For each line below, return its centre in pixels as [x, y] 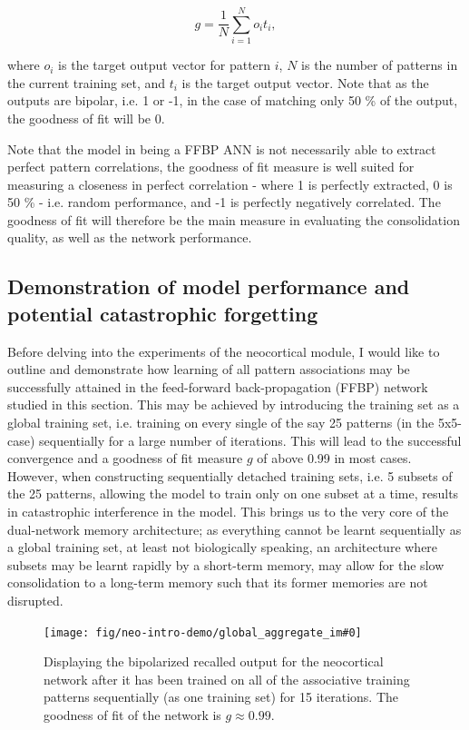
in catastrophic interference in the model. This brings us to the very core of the [228, 511]
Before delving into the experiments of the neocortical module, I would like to [224, 351]
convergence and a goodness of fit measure [125, 458]
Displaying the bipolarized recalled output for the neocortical [214, 661]
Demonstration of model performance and [209, 286]
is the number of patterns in [380, 65]
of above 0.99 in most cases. [334, 458]
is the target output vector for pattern [165, 65]
